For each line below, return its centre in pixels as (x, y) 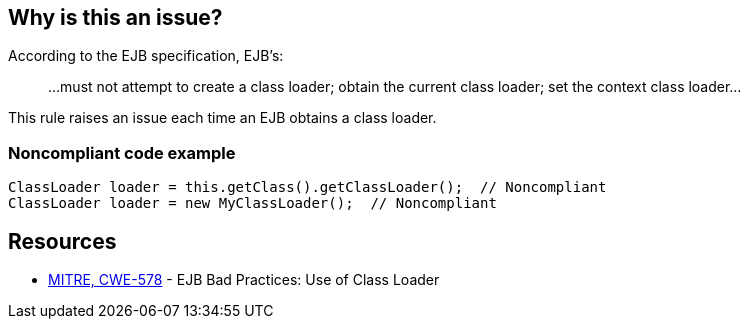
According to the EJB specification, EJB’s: (146, 56)
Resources (62, 241)
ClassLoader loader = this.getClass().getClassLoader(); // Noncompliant (307, 187)
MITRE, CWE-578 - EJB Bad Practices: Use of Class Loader (244, 280)
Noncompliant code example (122, 152)
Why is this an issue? (115, 17)
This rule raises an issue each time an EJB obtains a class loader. (222, 118)
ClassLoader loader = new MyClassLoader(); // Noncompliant (252, 203)
